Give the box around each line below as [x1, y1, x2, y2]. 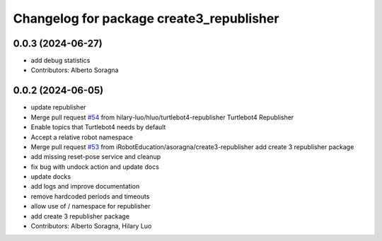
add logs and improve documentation [30, 182, 140, 191]
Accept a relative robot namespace [30, 133, 134, 141]
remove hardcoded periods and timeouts [30, 192, 150, 201]
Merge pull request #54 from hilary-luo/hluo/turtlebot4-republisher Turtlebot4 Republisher [30, 113, 294, 122]
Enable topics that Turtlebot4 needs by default [30, 123, 166, 131]
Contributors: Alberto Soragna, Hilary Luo [30, 222, 152, 230]
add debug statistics [30, 57, 91, 65]
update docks [30, 172, 71, 181]
